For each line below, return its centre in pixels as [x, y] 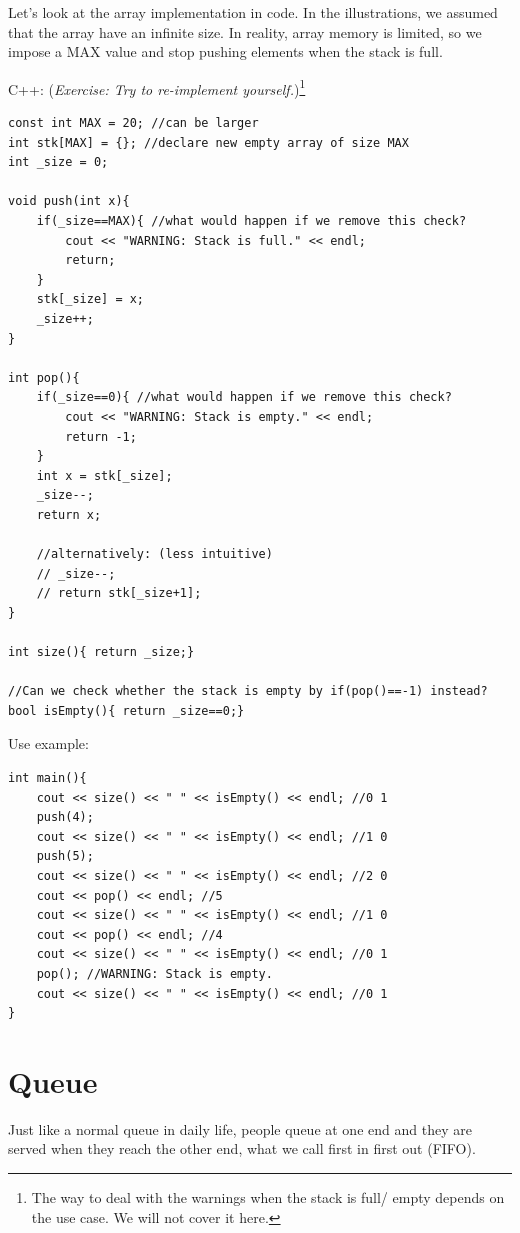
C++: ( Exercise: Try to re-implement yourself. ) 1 [157, 87]
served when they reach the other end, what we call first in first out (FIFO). [242, 1148]
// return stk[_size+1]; [119, 593]
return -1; [101, 436]
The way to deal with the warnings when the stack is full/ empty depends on [268, 1197]
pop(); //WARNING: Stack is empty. [154, 973]
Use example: [48, 743]
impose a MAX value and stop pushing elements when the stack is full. [225, 51]
